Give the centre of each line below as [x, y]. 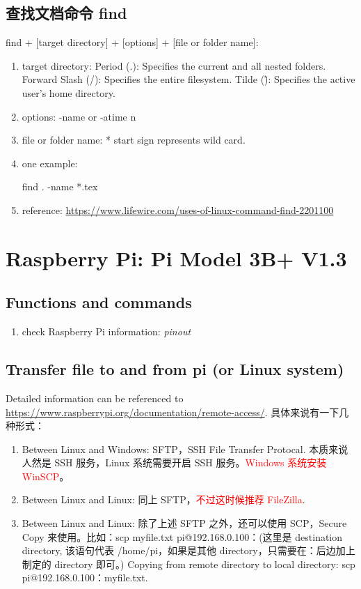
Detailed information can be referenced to [95, 398]
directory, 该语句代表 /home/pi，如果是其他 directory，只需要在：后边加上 [188, 550]
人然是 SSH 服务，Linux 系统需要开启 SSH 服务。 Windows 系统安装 [174, 462]
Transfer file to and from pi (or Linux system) [175, 369]
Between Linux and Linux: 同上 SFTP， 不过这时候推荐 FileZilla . [163, 499]
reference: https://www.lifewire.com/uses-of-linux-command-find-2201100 [178, 209]
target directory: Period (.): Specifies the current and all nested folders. [174, 65]
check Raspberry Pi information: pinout [106, 331]
